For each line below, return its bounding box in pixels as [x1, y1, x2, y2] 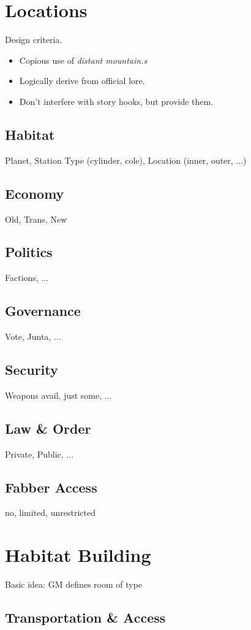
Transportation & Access [5, 608, 166, 627]
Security [5, 360, 58, 379]
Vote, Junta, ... [5, 330, 61, 343]
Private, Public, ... [5, 447, 74, 460]
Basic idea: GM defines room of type [5, 578, 143, 591]
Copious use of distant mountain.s [19, 53, 148, 66]
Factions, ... [5, 271, 49, 284]
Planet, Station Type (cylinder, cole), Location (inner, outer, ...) [5, 153, 247, 166]
